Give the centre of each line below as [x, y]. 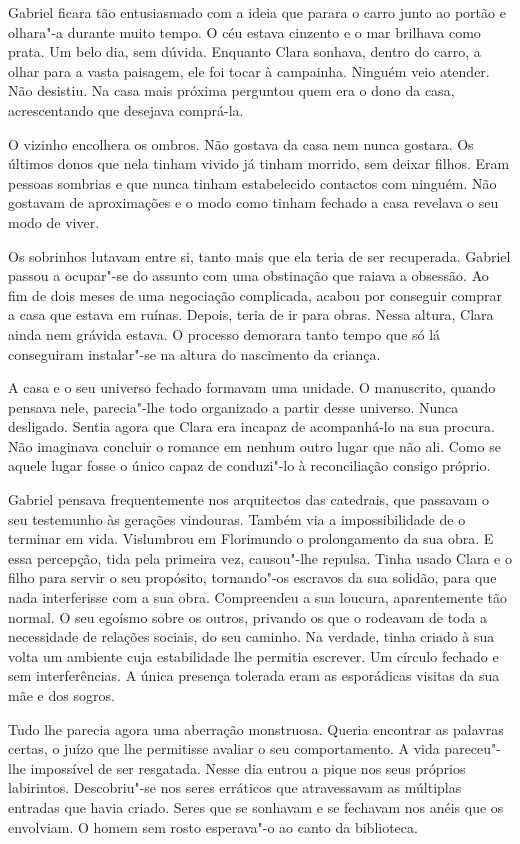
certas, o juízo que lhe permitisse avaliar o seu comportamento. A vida [224, 748]
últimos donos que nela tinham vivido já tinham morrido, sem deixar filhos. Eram [259, 163]
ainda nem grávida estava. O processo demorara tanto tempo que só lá [224, 333]
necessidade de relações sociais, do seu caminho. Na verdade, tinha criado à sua [251, 636]
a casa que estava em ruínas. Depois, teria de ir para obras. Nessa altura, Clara [251, 314]
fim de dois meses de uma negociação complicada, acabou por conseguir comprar [255, 294]
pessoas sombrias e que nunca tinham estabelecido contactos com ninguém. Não [252, 182]
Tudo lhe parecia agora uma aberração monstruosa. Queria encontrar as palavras [256, 728]
